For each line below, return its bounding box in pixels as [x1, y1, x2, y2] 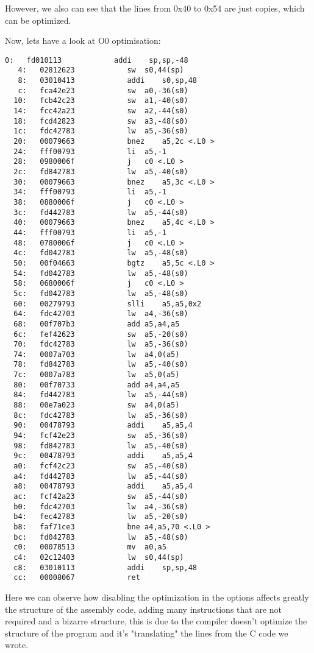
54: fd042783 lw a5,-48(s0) [13, 269, 188, 278]
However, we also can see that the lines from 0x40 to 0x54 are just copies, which [5, 2, 305, 14]
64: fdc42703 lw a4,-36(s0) [13, 309, 188, 319]
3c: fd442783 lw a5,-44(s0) [13, 208, 188, 217]
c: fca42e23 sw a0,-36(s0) [18, 86, 188, 95]
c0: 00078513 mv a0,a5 [13, 543, 166, 552]
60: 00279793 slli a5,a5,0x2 [13, 299, 202, 308]
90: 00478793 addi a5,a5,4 [13, 421, 193, 430]
